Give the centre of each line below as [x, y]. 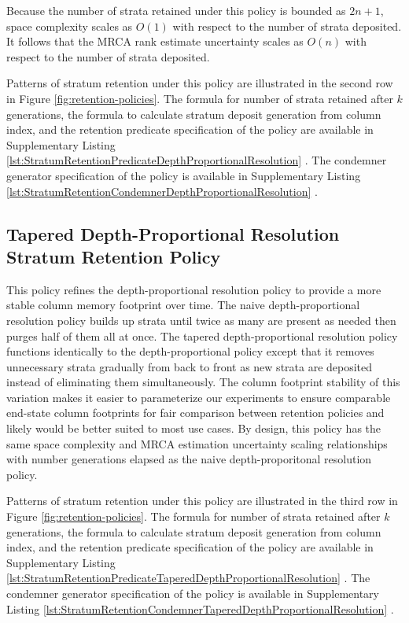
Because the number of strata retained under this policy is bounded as [176, 10]
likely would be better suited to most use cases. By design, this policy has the [194, 428]
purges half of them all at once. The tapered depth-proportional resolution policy [202, 335]
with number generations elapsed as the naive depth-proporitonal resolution [189, 459]
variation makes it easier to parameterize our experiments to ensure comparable [199, 397]
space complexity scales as [70, 26]
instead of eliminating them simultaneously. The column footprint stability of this [203, 382]
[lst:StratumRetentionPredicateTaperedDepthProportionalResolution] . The [188, 578]
